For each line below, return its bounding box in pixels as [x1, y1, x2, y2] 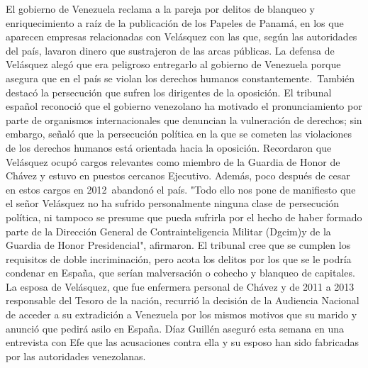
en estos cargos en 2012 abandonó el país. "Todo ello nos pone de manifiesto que [6, 182, 356, 196]
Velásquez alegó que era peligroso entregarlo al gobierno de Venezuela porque [6, 57, 341, 72]
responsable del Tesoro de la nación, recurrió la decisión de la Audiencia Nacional [6, 293, 359, 308]
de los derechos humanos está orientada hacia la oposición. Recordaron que [6, 140, 332, 155]
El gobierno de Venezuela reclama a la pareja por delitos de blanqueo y [6, 1, 315, 16]
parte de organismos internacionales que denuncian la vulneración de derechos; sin [6, 112, 362, 127]
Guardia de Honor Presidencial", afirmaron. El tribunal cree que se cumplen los [6, 238, 351, 252]
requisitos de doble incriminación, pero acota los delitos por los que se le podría [6, 251, 352, 266]
